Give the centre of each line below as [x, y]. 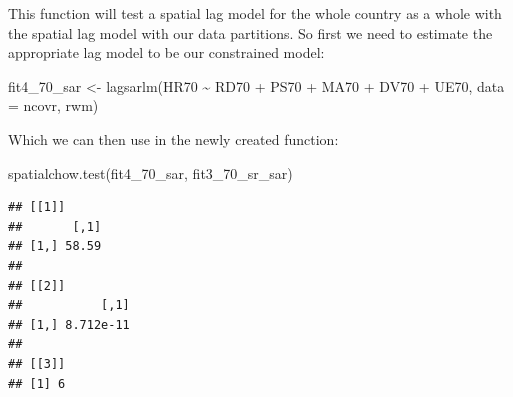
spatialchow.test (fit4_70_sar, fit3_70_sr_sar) [150, 172]
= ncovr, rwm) [53, 105]
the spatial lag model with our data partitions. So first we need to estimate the [250, 32]
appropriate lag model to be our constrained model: [166, 52]
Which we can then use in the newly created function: [173, 138]
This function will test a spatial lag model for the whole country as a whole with [255, 13]
